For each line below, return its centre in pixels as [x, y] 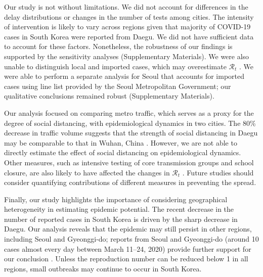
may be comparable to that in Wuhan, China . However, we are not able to [121, 142]
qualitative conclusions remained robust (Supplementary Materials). [109, 96]
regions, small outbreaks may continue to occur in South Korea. [103, 268]
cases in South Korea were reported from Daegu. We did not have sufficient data [129, 36]
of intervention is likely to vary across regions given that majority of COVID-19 [127, 27]
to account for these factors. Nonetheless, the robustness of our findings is [118, 46]
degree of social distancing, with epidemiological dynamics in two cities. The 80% [130, 123]
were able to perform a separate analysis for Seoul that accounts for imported [124, 76]
